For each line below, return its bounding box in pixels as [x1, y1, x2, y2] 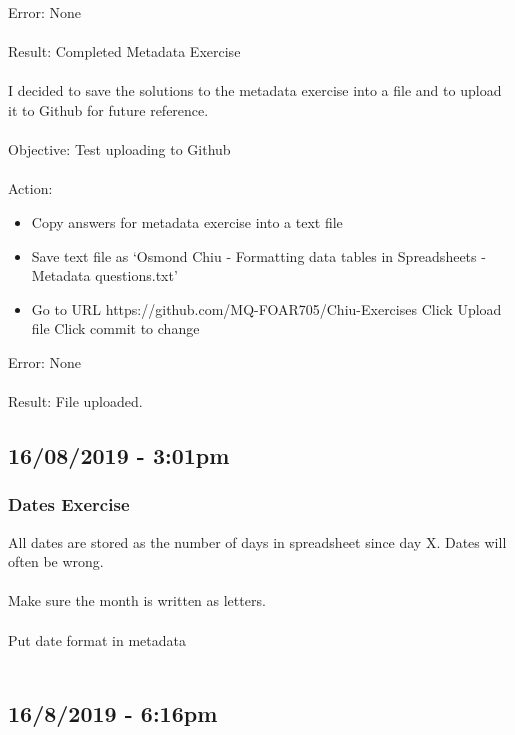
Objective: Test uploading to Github [8, 139, 231, 160]
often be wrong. [8, 551, 104, 572]
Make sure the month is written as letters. [8, 590, 266, 611]
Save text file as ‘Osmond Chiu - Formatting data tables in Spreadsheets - [31, 245, 486, 266]
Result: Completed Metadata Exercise [8, 41, 241, 62]
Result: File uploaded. [8, 391, 143, 412]
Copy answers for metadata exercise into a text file [31, 211, 343, 232]
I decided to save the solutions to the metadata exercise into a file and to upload [8, 80, 502, 101]
